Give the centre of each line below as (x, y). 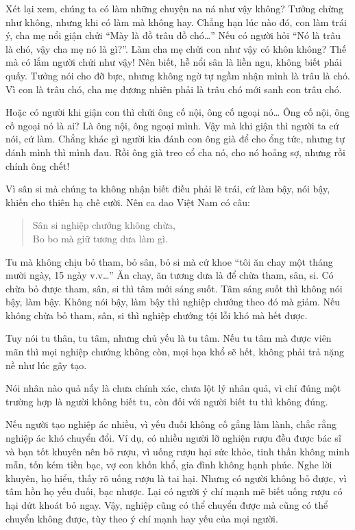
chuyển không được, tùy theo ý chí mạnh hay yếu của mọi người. (142, 518)
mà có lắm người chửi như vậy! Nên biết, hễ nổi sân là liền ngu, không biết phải (174, 62)
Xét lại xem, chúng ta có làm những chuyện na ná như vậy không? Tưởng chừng (175, 8)
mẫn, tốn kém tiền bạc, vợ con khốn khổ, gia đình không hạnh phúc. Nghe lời (169, 465)
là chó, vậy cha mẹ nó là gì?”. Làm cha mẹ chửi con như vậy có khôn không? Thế (176, 48)
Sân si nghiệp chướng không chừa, (104, 225)
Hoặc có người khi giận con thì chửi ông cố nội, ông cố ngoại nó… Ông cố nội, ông (178, 112)
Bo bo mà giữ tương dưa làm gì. (100, 238)
